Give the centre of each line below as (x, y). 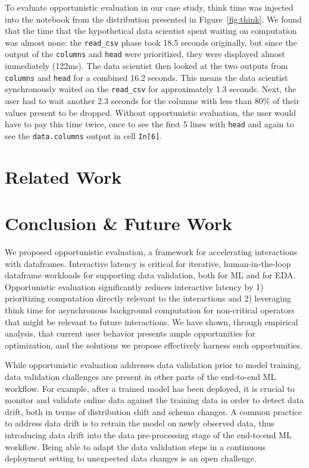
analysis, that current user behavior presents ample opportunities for (130, 333)
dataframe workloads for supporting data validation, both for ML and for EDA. (150, 275)
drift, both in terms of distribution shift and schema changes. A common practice (153, 411)
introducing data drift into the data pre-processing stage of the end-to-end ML (148, 434)
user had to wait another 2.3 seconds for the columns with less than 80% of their (152, 100)
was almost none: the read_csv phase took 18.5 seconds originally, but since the (151, 42)
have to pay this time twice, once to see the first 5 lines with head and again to (149, 124)
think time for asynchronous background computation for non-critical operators (150, 310)
